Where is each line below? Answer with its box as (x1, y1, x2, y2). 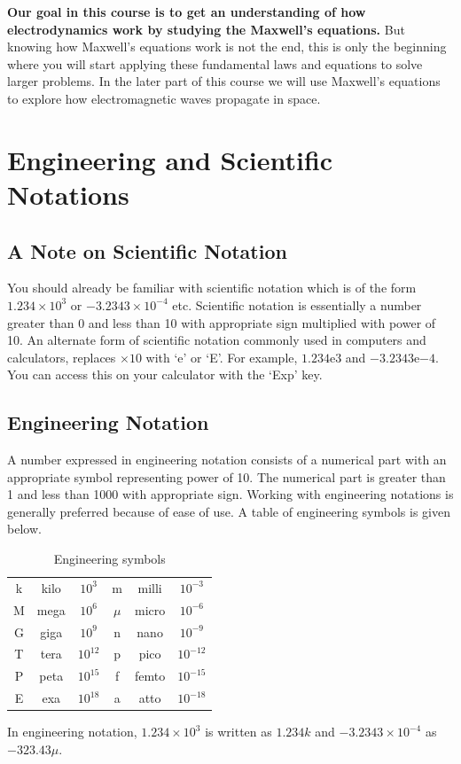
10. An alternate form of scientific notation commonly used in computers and (7, 331, 426, 349)
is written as (205, 722, 272, 741)
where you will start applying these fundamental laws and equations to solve (7, 54, 423, 73)
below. (7, 519, 42, 538)
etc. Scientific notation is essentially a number (172, 295, 422, 314)
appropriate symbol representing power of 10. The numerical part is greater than (7, 467, 446, 486)
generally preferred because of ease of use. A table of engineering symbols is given (7, 502, 450, 520)
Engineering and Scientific (7, 141, 333, 177)
